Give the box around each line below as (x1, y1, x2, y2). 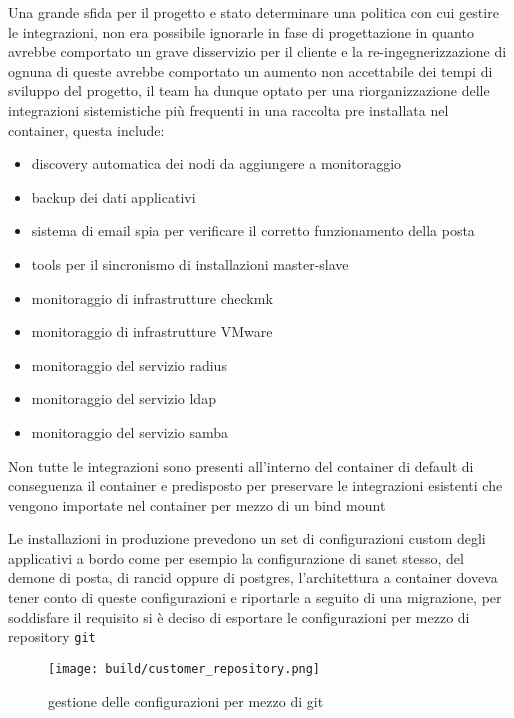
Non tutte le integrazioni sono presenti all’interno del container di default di (8, 455, 474, 476)
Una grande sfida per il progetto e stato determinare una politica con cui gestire (8, 2, 499, 22)
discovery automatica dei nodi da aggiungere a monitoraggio (31, 153, 402, 174)
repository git (8, 626, 96, 647)
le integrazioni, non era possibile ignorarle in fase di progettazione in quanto (8, 21, 474, 42)
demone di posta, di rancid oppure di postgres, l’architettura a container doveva (8, 567, 498, 588)
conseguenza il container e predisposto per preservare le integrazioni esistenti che (8, 475, 503, 496)
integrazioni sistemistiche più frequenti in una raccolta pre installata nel (8, 99, 449, 120)
